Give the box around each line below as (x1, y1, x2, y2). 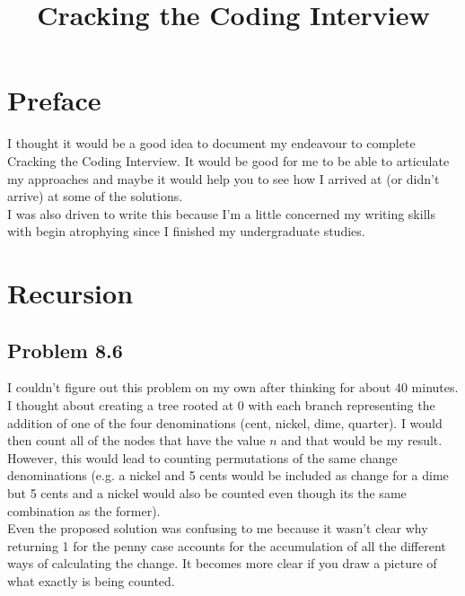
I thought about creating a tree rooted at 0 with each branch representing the (7, 396, 435, 415)
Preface (7, 82, 101, 118)
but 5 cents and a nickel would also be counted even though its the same (7, 484, 407, 503)
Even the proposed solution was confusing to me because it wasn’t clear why (7, 519, 428, 538)
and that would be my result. (281, 431, 443, 450)
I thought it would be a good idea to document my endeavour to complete (7, 134, 416, 153)
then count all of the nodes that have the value (7, 431, 266, 450)
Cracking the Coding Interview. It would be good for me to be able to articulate (7, 151, 450, 170)
